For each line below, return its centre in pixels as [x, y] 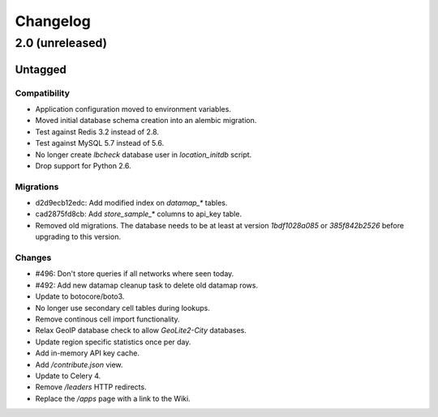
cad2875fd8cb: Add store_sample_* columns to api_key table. [139, 214]
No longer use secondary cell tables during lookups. [123, 308]
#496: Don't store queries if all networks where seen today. [135, 274]
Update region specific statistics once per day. [113, 342]
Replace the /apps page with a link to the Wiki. [113, 398]
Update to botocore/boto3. [80, 296]
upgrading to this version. [78, 237]
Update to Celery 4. [68, 376]
